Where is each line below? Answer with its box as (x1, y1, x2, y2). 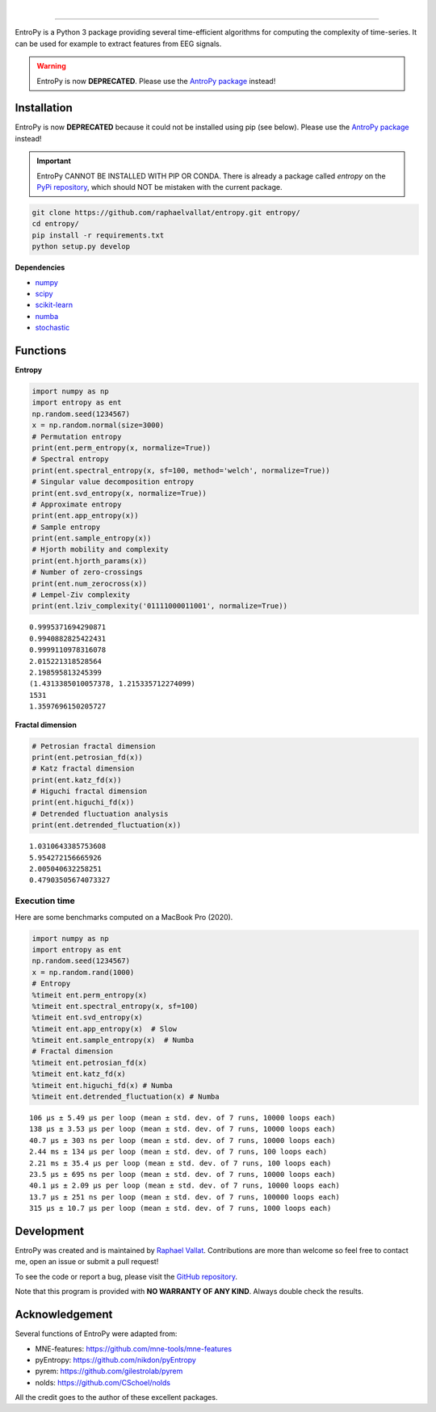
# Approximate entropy (31, 499, 122, 509)
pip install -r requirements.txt (31, 230, 165, 240)
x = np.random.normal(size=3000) (31, 421, 165, 430)
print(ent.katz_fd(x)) (31, 775, 122, 784)
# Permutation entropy (31, 432, 122, 441)
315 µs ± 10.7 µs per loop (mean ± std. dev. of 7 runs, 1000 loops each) (29, 1204, 332, 1213)
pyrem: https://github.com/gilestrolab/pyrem (35, 1366, 183, 1376)
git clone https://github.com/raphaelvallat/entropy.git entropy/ (31, 208, 300, 217)
